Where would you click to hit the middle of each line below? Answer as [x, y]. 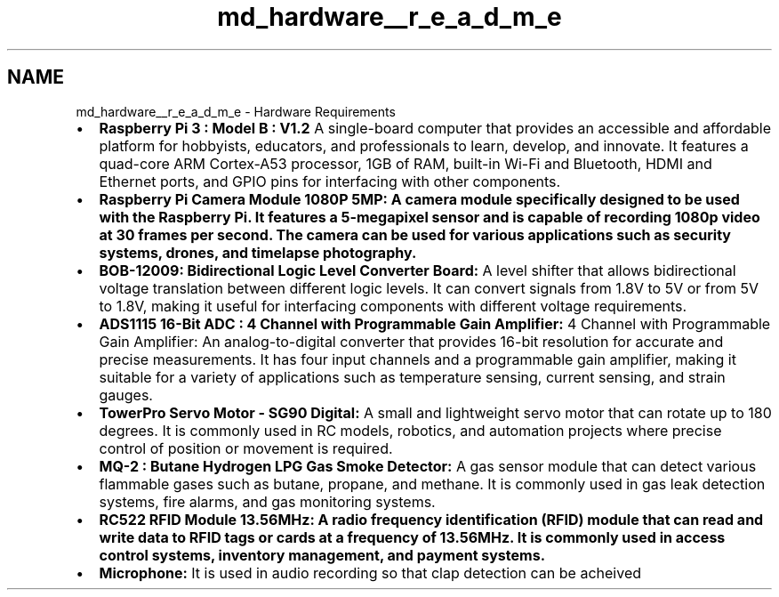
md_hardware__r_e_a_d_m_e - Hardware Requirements [236, 111]
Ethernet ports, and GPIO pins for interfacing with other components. [330, 181]
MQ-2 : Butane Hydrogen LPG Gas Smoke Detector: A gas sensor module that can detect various [428, 466]
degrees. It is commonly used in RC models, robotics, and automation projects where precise [410, 430]
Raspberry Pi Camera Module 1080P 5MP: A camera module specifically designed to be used [419, 199]
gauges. [126, 395]
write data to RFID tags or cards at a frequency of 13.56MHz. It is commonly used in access [412, 537]
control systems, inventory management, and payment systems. [322, 555]
